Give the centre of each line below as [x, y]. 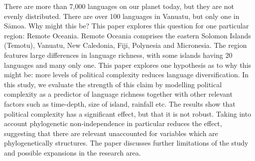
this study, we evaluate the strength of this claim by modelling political [113, 84]
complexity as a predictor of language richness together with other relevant [118, 94]
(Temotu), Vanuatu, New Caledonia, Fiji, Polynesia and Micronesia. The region [126, 45]
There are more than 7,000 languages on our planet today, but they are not [119, 6]
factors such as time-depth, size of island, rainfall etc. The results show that [120, 103]
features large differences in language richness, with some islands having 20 [118, 55]
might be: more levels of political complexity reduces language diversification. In [127, 75]
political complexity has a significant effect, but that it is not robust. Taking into [128, 113]
